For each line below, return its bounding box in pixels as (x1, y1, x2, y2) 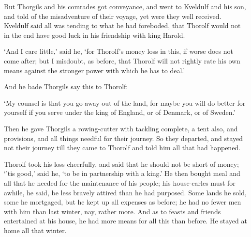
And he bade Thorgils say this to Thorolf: (4, 81, 128, 92)
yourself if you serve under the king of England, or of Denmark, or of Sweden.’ (4, 107, 236, 117)
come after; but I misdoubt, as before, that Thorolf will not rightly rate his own (4, 55, 240, 65)
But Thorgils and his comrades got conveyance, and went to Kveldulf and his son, (4, 1, 246, 11)
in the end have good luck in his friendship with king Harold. (4, 30, 185, 40)
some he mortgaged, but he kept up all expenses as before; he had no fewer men (4, 197, 241, 207)
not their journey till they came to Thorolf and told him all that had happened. (4, 142, 241, 153)
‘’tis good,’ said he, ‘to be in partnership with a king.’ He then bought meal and (4, 168, 240, 178)
